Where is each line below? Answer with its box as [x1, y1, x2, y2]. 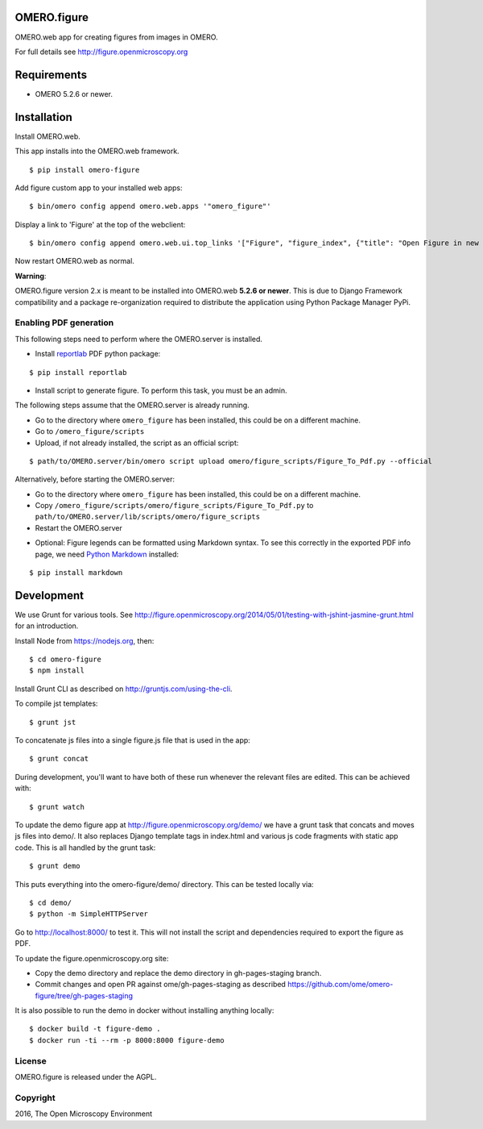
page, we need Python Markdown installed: [35, 549, 180, 559]
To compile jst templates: [14, 698, 98, 709]
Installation [14, 110, 72, 124]
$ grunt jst [29, 718, 76, 727]
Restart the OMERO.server [35, 523, 122, 532]
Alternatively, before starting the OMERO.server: [14, 474, 175, 484]
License [14, 1055, 47, 1066]
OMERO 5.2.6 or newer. [35, 89, 113, 98]
